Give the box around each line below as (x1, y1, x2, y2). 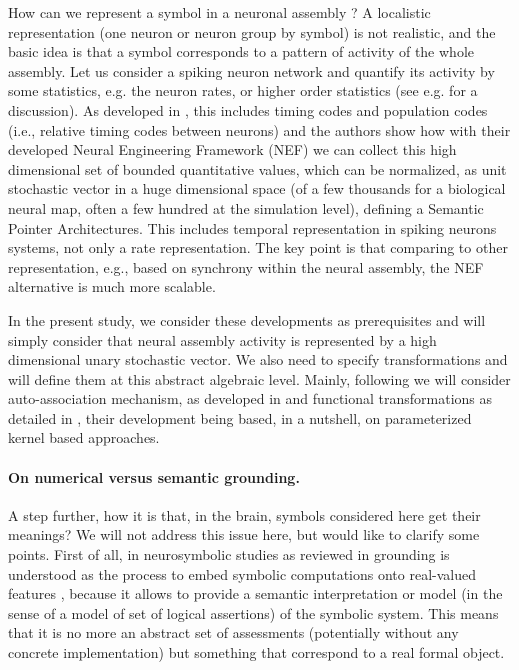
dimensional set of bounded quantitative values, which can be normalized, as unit (8, 158, 507, 179)
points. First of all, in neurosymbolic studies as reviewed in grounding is (8, 544, 450, 565)
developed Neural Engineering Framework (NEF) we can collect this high (8, 139, 457, 160)
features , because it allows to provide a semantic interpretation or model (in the (8, 583, 503, 604)
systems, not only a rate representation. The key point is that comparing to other (8, 237, 508, 258)
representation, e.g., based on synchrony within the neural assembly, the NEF (8, 256, 484, 277)
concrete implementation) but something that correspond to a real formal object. (8, 642, 505, 663)
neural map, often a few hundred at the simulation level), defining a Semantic (8, 197, 484, 218)
